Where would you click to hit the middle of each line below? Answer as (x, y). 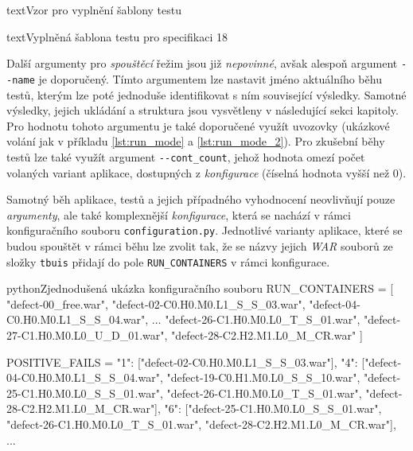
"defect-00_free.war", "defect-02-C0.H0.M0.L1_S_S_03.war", (156, 303)
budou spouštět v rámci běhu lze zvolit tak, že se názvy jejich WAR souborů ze (200, 245)
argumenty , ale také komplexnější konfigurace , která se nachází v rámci (179, 214)
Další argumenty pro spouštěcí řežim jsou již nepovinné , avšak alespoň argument (202, 63)
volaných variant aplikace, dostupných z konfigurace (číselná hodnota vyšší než (198, 172)
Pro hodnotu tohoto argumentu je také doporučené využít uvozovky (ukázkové (198, 125)
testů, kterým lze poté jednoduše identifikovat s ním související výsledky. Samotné (206, 94)
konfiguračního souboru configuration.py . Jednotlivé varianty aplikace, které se (205, 230)
